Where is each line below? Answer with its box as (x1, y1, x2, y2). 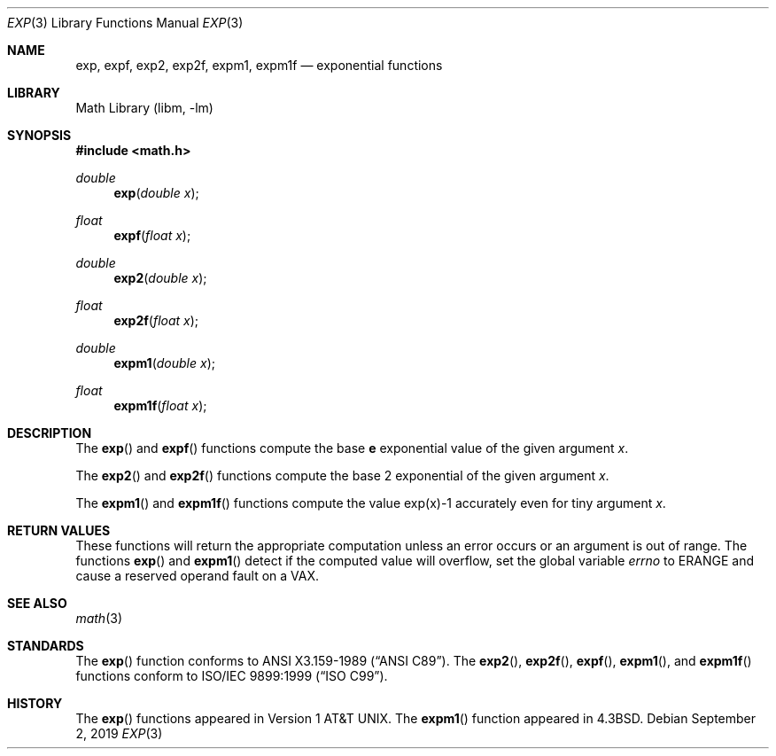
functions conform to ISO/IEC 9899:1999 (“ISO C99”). (75, 668, 388, 683)
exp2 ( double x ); (113, 270, 207, 285)
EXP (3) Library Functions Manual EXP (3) (7, 15, 244, 30)
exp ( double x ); (113, 185, 199, 200)
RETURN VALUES (7, 523, 111, 538)
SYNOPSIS (7, 128, 72, 143)
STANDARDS (7, 638, 84, 653)
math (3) (75, 611, 122, 626)
